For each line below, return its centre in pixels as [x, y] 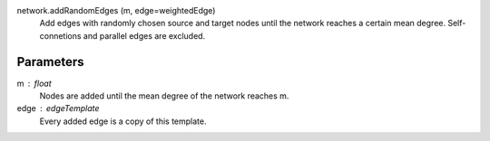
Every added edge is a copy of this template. [123, 121]
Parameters [50, 62]
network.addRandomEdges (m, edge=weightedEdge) [116, 10]
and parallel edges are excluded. [144, 35]
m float [34, 83]
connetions [60, 35]
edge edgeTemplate [58, 108]
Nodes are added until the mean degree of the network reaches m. [164, 96]
